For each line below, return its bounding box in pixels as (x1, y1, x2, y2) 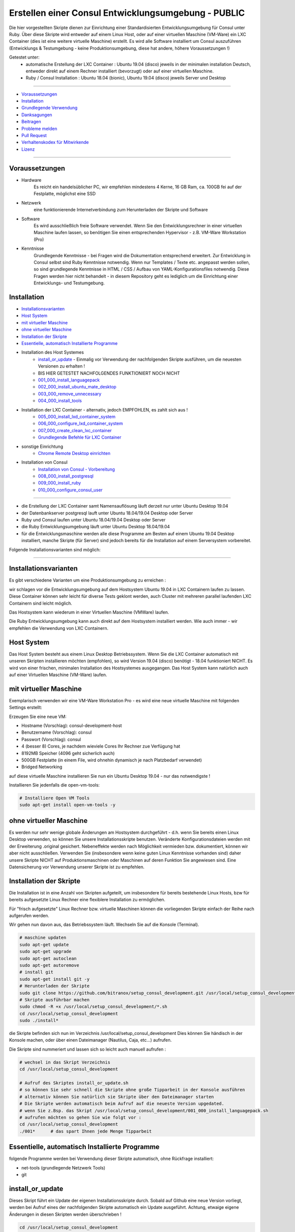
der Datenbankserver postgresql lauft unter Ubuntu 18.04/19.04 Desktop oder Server (21, 510, 193, 516)
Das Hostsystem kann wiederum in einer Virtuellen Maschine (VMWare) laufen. (9, 609, 169, 616)
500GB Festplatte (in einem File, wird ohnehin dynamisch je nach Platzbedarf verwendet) (21, 757, 202, 763)
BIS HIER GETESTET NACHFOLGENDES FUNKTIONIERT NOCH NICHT (38, 370, 180, 376)
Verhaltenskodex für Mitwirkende (21, 139, 89, 145)
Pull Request (21, 133, 47, 138)
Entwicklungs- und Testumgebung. (33, 280, 105, 286)
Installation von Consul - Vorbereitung (38, 466, 115, 472)
